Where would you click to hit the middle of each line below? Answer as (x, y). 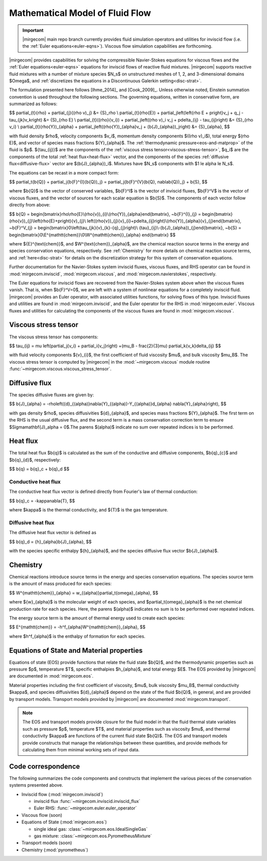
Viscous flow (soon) (42, 815)
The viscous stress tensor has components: (54, 337)
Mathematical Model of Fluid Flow (80, 13)
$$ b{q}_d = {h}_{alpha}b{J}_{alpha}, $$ (50, 542)
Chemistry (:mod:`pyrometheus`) (55, 850)
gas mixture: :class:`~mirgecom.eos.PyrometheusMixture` (93, 836)
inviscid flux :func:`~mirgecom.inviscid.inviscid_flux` (87, 801)
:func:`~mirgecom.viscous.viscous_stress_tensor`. (60, 369)
